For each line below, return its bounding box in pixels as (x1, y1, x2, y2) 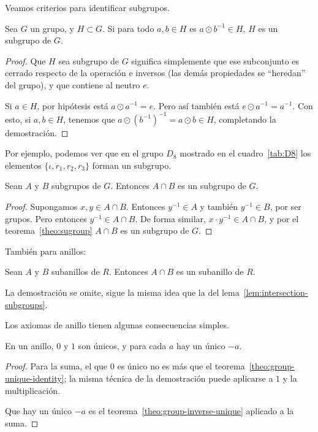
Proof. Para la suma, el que (5, 360, 108, 372)
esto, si (5, 112, 31, 125)
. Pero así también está (153, 99, 240, 112)
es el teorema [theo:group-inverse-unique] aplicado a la (88, 404, 294, 417)
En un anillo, (5, 339, 54, 352)
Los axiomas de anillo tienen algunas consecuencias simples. (5, 318, 229, 331)
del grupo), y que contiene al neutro (5, 78, 140, 91)
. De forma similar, (135, 212, 206, 225)
